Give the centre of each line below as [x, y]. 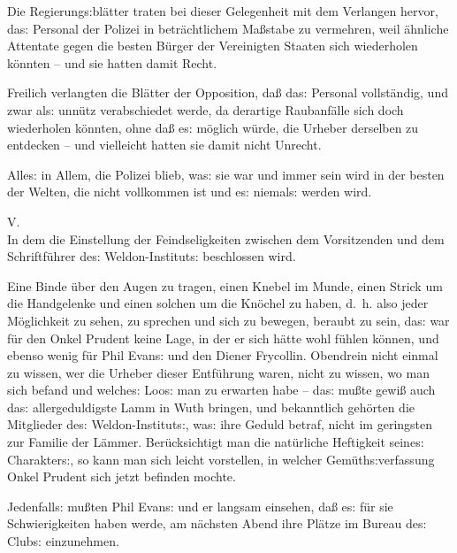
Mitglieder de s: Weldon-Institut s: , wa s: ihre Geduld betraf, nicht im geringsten [220, 424]
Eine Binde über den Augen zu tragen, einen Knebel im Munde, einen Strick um [225, 285]
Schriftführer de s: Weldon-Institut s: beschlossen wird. [152, 256]
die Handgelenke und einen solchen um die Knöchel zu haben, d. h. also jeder [218, 303]
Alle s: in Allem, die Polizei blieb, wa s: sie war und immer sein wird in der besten [226, 174]
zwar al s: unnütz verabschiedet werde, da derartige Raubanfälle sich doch [206, 109]
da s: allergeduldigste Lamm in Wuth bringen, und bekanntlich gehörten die [211, 407]
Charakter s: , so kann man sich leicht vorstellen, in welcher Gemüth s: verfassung [221, 459]
